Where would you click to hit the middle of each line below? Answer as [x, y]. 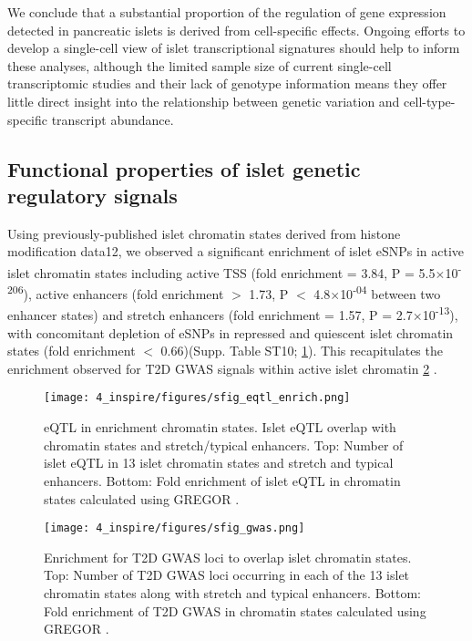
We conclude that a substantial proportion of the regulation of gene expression [227, 12]
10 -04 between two [390, 292]
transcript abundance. [113, 119]
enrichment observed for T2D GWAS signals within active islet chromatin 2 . [222, 368]
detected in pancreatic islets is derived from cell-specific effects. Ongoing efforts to [236, 30]
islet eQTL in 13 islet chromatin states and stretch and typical [219, 463]
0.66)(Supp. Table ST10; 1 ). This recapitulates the [302, 351]
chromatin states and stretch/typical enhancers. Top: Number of [224, 445]
